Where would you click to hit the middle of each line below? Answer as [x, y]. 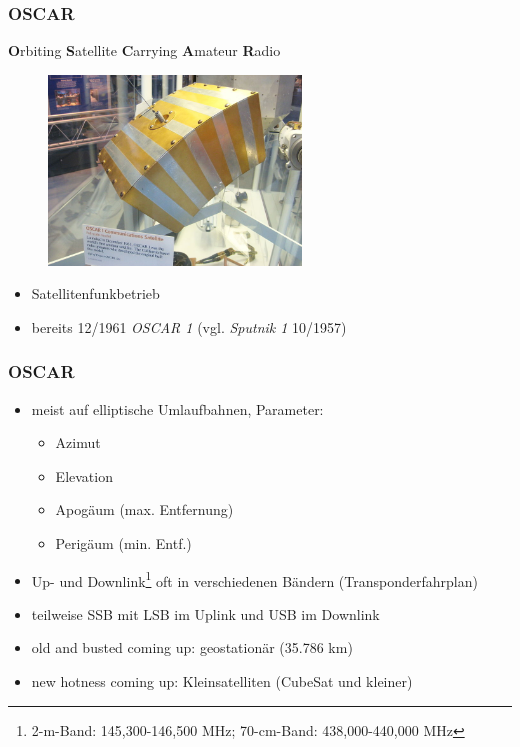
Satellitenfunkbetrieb [95, 293]
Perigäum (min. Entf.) [123, 542]
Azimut [78, 442]
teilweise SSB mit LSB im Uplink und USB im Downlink [205, 613]
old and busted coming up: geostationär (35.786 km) [192, 647]
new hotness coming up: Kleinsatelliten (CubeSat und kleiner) [222, 681]
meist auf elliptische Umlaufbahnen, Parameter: [177, 408]
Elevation [84, 475]
